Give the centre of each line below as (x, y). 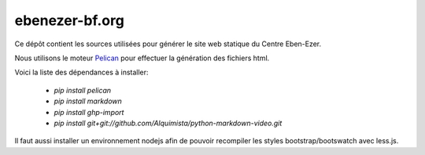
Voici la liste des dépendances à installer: (81, 72)
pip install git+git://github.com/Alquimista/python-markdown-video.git (168, 123)
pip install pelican (83, 90)
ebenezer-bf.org (70, 20)
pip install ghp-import (89, 112)
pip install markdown (88, 101)
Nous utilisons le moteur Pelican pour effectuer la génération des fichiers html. (142, 58)
